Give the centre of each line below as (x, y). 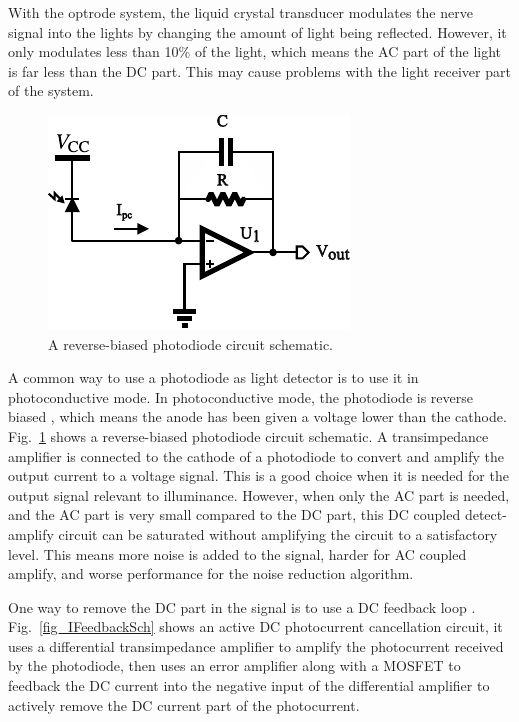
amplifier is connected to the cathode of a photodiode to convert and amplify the (256, 455)
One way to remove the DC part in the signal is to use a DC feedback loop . (242, 606)
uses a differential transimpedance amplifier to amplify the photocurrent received (256, 645)
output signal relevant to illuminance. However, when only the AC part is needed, (259, 494)
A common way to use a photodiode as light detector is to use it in (213, 377)
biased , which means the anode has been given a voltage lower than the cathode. (257, 416)
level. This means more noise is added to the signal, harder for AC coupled (237, 553)
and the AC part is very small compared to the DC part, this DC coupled (234, 514)
